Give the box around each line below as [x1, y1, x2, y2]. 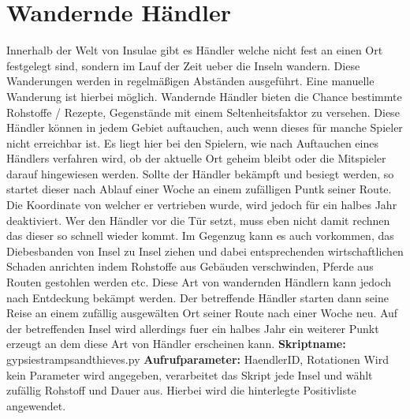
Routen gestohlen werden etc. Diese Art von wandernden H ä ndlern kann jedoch [6, 274, 391, 290]
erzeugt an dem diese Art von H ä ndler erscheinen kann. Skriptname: [6, 335, 346, 352]
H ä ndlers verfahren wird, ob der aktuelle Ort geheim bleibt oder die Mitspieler [6, 150, 386, 166]
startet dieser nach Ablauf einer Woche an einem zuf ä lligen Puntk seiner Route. [6, 181, 392, 197]
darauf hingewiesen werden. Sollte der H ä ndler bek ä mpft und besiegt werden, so [6, 165, 394, 181]
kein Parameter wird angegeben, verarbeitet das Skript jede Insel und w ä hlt [6, 366, 373, 383]
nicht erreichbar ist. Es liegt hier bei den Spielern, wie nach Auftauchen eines [6, 134, 378, 151]
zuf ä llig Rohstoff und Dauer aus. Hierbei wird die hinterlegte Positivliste [6, 382, 356, 398]
